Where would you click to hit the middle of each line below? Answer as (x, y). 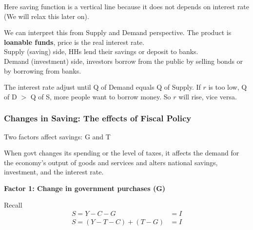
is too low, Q (228, 87)
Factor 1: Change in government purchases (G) (85, 188)
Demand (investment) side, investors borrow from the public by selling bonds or (124, 61)
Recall (13, 204)
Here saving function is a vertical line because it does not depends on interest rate (127, 6)
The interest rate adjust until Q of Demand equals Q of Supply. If (102, 87)
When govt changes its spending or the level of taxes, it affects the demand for (122, 153)
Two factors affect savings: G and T (57, 136)
